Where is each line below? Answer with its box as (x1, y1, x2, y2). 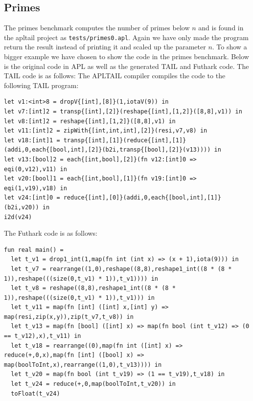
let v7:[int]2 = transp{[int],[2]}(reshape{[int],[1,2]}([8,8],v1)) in (4, 108, 242, 115)
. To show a (212, 42, 247, 52)
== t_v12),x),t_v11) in (4, 333, 81, 340)
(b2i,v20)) (4, 203, 39, 211)
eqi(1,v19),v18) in (4, 184, 67, 192)
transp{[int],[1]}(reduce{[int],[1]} (63, 136, 186, 144)
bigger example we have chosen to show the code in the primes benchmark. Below (4, 51, 249, 62)
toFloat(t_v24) (11, 390, 60, 397)
